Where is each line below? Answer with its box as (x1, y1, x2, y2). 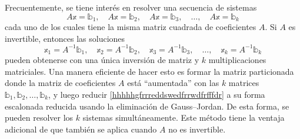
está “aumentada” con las (127, 77, 219, 89)
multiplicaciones (208, 54, 266, 66)
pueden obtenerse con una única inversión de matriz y (5, 54, 199, 66)
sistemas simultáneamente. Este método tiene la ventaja (82, 111, 285, 124)
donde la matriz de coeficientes (5, 77, 116, 89)
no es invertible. (168, 123, 226, 135)
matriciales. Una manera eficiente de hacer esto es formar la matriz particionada (5, 65, 294, 77)
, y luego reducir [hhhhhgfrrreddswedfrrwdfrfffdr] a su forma (48, 88, 265, 100)
